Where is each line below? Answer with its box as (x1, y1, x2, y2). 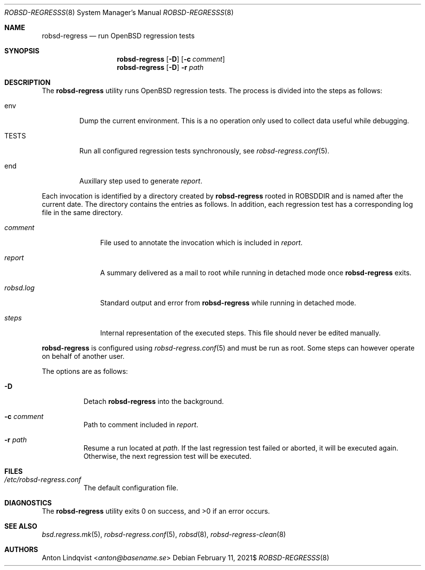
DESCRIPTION (4, 78, 51, 86)
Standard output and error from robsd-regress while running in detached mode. (100, 299, 356, 307)
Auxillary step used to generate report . (79, 177, 203, 185)
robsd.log (4, 284, 35, 292)
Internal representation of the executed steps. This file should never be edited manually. (100, 329, 381, 337)
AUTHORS (4, 545, 38, 553)
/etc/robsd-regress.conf (4, 475, 81, 484)
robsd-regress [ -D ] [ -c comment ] (117, 55, 225, 63)
